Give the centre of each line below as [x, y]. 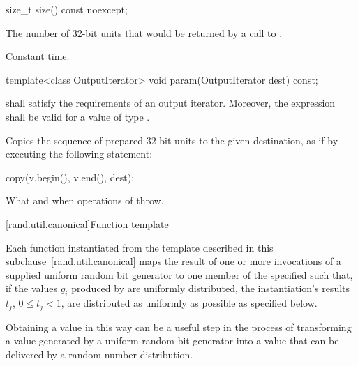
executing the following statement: [79, 154]
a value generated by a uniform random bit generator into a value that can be [172, 341]
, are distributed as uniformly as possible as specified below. [189, 303]
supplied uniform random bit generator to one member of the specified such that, [179, 274]
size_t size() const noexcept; [67, 9]
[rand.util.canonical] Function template [87, 223]
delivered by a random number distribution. [99, 354]
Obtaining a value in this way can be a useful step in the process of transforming [179, 327]
